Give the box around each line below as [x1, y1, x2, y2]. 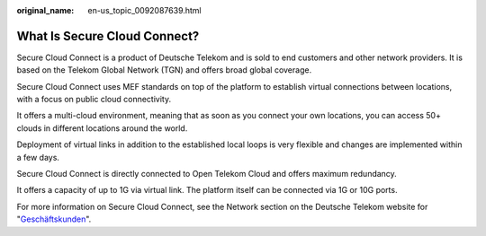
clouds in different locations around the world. [16, 122, 188, 134]
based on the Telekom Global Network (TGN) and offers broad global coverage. [16, 65, 312, 75]
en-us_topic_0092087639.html [87, 5, 202, 15]
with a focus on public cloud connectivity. [16, 94, 171, 105]
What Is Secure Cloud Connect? [16, 28, 200, 44]
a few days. [16, 152, 60, 162]
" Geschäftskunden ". [16, 214, 92, 224]
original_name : [16, 5, 75, 15]
